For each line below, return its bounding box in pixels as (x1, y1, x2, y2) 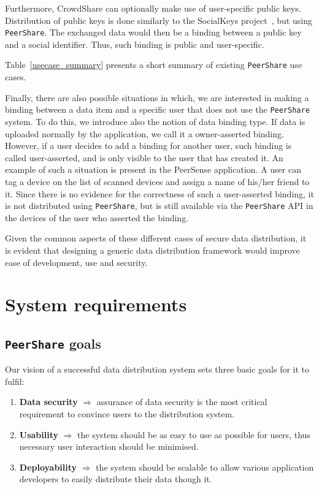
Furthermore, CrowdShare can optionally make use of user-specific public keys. (5, 2, 301, 14)
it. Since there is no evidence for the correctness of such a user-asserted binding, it (5, 187, 314, 200)
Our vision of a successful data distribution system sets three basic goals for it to (5, 363, 310, 376)
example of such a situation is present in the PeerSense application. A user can (5, 163, 301, 176)
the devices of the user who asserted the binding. (5, 211, 189, 224)
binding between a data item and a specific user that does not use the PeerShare (5, 103, 310, 116)
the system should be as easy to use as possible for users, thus (77, 428, 310, 441)
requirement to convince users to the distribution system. (19, 408, 234, 420)
